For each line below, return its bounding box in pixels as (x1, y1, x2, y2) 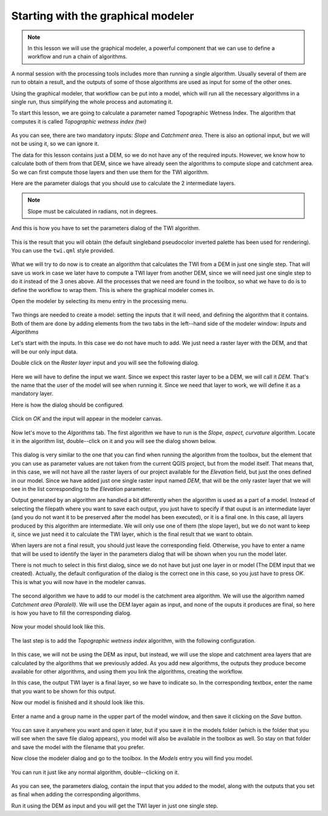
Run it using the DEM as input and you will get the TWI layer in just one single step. (11, 802, 219, 809)
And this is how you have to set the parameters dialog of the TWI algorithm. (11, 225, 200, 232)
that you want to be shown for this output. (11, 688, 117, 695)
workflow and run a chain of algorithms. (27, 53, 128, 60)
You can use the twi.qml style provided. (11, 246, 115, 254)
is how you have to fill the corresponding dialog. (11, 609, 132, 617)
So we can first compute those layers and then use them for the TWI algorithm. (11, 168, 209, 176)
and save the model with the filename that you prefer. (11, 743, 145, 751)
